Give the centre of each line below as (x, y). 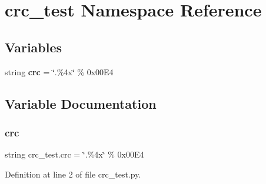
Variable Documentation (81, 103)
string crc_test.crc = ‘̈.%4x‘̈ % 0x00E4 (74, 154)
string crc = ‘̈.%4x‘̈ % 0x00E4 (59, 71)
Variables (34, 47)
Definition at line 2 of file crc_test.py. (73, 174)
